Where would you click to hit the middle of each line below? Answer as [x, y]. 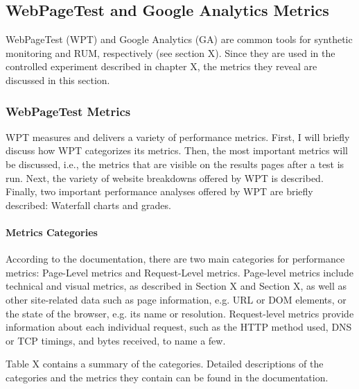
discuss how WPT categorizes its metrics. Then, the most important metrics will [177, 150]
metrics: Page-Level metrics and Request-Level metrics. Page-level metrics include [179, 272]
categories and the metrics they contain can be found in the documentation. [167, 377]
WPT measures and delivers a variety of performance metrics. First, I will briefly [178, 136]
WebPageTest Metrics [68, 111]
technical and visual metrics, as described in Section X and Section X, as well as [176, 286]
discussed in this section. [58, 80]
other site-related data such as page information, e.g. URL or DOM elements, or [176, 299]
